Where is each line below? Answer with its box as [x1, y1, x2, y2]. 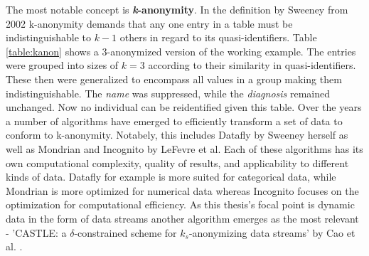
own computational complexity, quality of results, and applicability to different [6, 155, 349, 170]
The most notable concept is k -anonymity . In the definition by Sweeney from [6, 2, 348, 16]
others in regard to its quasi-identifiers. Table [119, 30, 317, 45]
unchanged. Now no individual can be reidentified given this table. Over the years [6, 100, 362, 114]
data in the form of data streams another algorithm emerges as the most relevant [6, 210, 359, 225]
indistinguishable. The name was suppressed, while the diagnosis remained [6, 85, 331, 100]
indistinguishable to [6, 30, 91, 45]
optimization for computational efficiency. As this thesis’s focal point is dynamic [6, 197, 355, 212]
